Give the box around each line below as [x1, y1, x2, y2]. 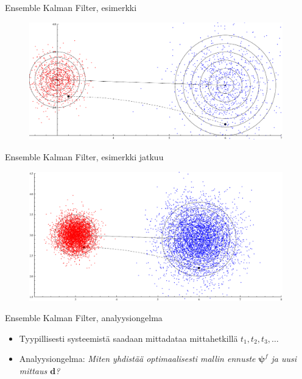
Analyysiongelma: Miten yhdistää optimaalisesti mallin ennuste [19, 352, 256, 365]
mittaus [19, 364, 47, 377]
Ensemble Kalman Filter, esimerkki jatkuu [5, 151, 164, 163]
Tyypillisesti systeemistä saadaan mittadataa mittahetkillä [19, 331, 238, 344]
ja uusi [271, 352, 297, 365]
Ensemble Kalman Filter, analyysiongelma [5, 311, 163, 324]
